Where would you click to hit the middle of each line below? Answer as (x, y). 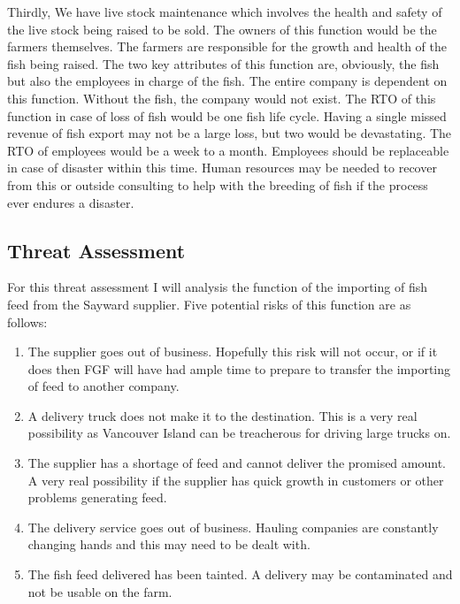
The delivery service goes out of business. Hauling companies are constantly (233, 527)
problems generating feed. (97, 497)
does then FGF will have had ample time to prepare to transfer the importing (239, 368)
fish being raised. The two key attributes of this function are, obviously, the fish (223, 63)
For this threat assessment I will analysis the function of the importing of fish (217, 287)
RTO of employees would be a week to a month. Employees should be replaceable (228, 150)
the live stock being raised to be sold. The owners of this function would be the (222, 29)
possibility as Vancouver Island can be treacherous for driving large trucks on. (239, 433)
